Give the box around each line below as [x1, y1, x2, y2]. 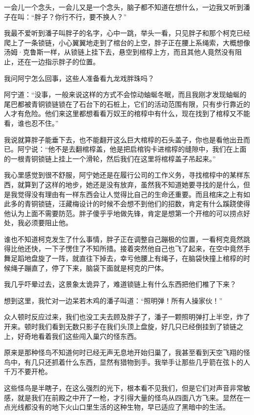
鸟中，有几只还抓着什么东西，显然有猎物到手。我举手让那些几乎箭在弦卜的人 [4, 356, 250, 367]
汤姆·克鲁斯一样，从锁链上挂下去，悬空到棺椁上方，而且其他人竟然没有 [4, 47, 235, 57]
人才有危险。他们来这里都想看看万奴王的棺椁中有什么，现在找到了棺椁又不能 [4, 108, 250, 119]
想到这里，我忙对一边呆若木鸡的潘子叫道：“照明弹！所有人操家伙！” [4, 295, 223, 305]
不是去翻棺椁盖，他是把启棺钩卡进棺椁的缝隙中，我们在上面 [55, 144, 247, 154]
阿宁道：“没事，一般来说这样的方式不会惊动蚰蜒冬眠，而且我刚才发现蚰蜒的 [4, 89, 247, 99]
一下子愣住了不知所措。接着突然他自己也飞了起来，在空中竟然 [44, 243, 243, 254]
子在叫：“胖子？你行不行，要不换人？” [4, 11, 127, 21]
